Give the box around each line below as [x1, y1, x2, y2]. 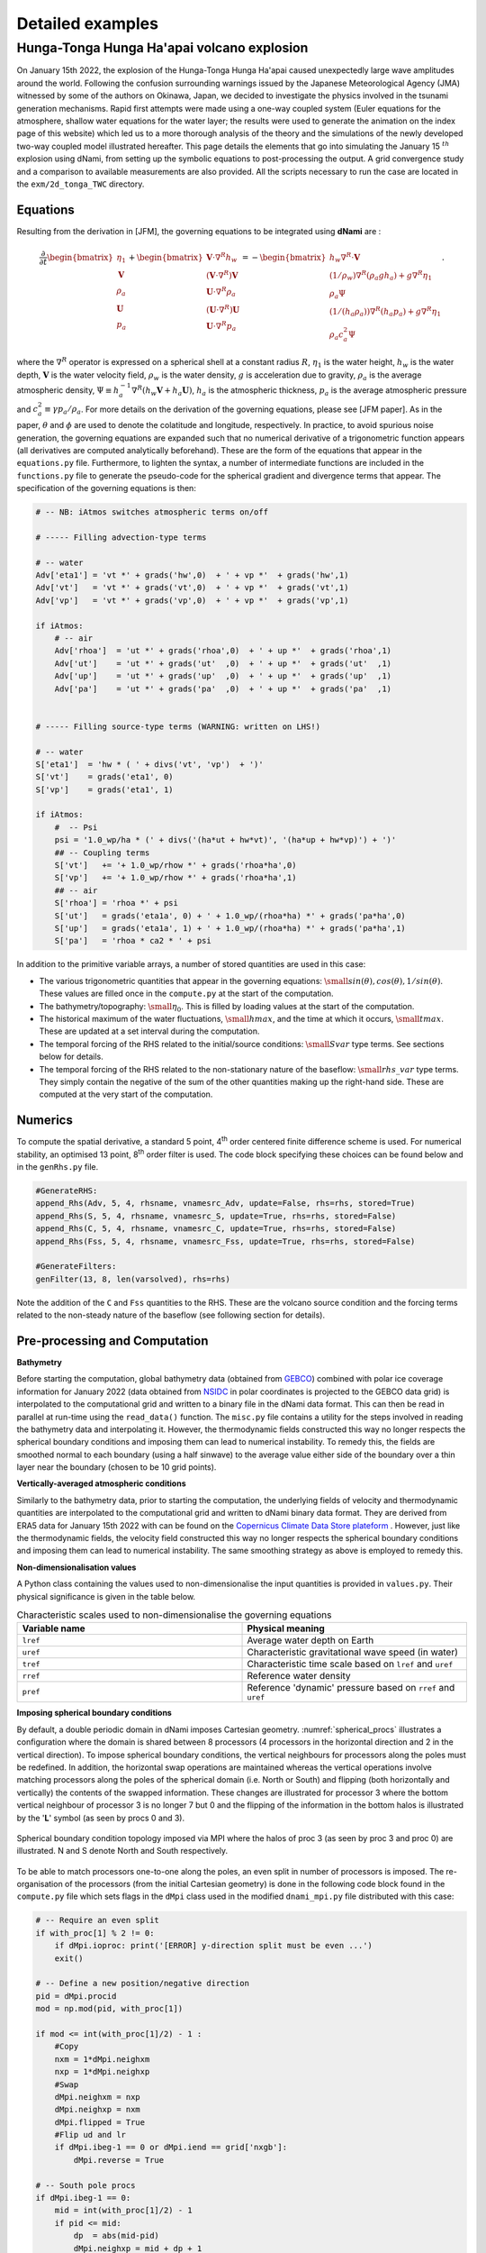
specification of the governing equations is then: [16, 483, 197, 494]
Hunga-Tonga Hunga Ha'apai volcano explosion [16, 40, 309, 56]
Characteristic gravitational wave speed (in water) [247, 1646, 458, 1658]
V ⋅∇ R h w [205, 251, 238, 265]
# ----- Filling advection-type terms [35, 532, 207, 543]
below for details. [39, 1051, 103, 1063]
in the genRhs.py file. [16, 1161, 99, 1172]
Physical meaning [247, 1622, 326, 1635]
